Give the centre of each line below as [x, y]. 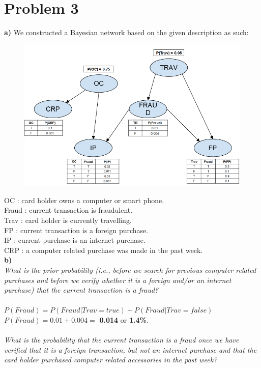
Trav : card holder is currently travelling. [68, 220]
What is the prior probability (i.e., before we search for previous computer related [130, 270]
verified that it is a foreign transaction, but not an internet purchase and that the [130, 349]
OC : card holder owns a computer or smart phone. [84, 200]
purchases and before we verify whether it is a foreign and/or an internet [118, 280]
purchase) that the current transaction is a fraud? [81, 290]
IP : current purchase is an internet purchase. [75, 240]
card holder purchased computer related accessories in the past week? [111, 360]
